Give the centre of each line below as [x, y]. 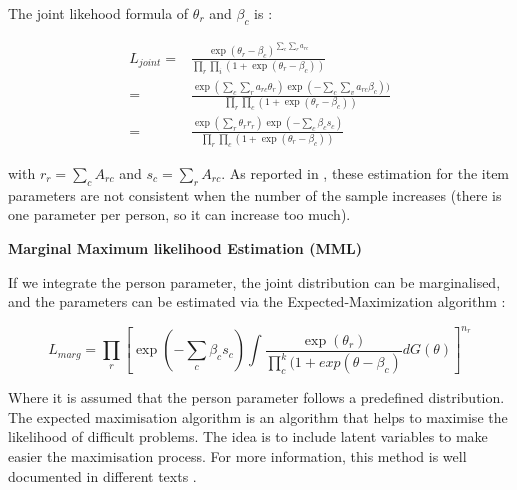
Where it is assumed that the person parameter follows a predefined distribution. [256, 397]
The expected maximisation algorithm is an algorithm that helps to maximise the [258, 416]
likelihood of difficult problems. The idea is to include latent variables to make [248, 436]
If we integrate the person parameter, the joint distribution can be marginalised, [254, 281]
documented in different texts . [102, 475]
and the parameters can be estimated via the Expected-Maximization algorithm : [257, 301]
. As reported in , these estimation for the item [365, 173]
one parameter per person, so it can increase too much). [179, 214]
